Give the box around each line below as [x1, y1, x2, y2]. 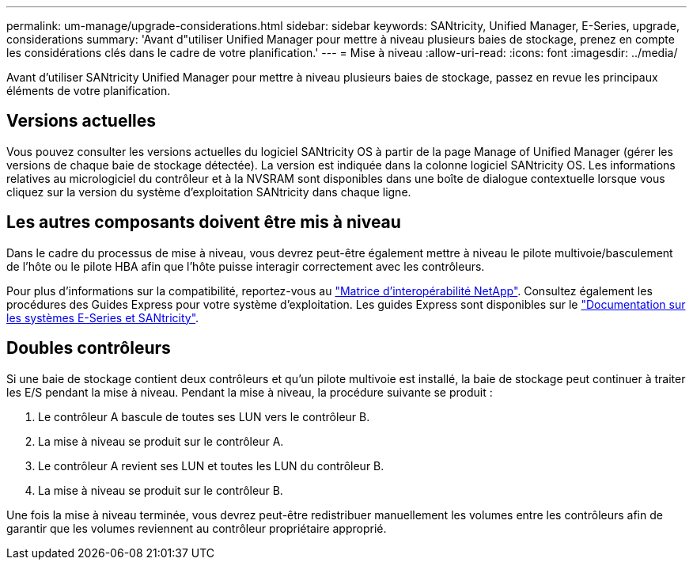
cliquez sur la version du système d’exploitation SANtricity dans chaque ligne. [6, 184, 411, 199]
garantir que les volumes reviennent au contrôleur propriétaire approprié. [6, 521, 387, 535]
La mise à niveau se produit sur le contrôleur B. [38, 483, 283, 497]
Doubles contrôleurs [6, 338, 171, 359]
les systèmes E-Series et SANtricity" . [6, 310, 199, 325]
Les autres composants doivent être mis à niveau [6, 212, 401, 233]
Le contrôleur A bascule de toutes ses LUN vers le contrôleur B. [38, 409, 370, 424]
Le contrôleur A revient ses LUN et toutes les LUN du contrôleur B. [38, 458, 384, 473]
